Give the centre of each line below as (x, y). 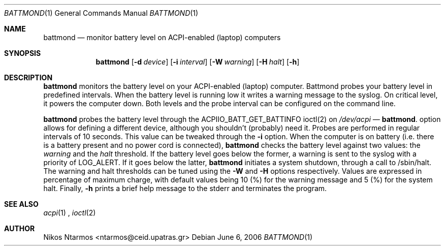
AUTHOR (20, 228)
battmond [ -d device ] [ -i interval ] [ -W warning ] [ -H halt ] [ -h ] (198, 62)
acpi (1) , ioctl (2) (70, 213)
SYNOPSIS (23, 53)
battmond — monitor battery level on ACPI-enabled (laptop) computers (162, 37)
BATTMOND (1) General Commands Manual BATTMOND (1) (101, 13)
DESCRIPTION (28, 77)
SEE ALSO (21, 204)
